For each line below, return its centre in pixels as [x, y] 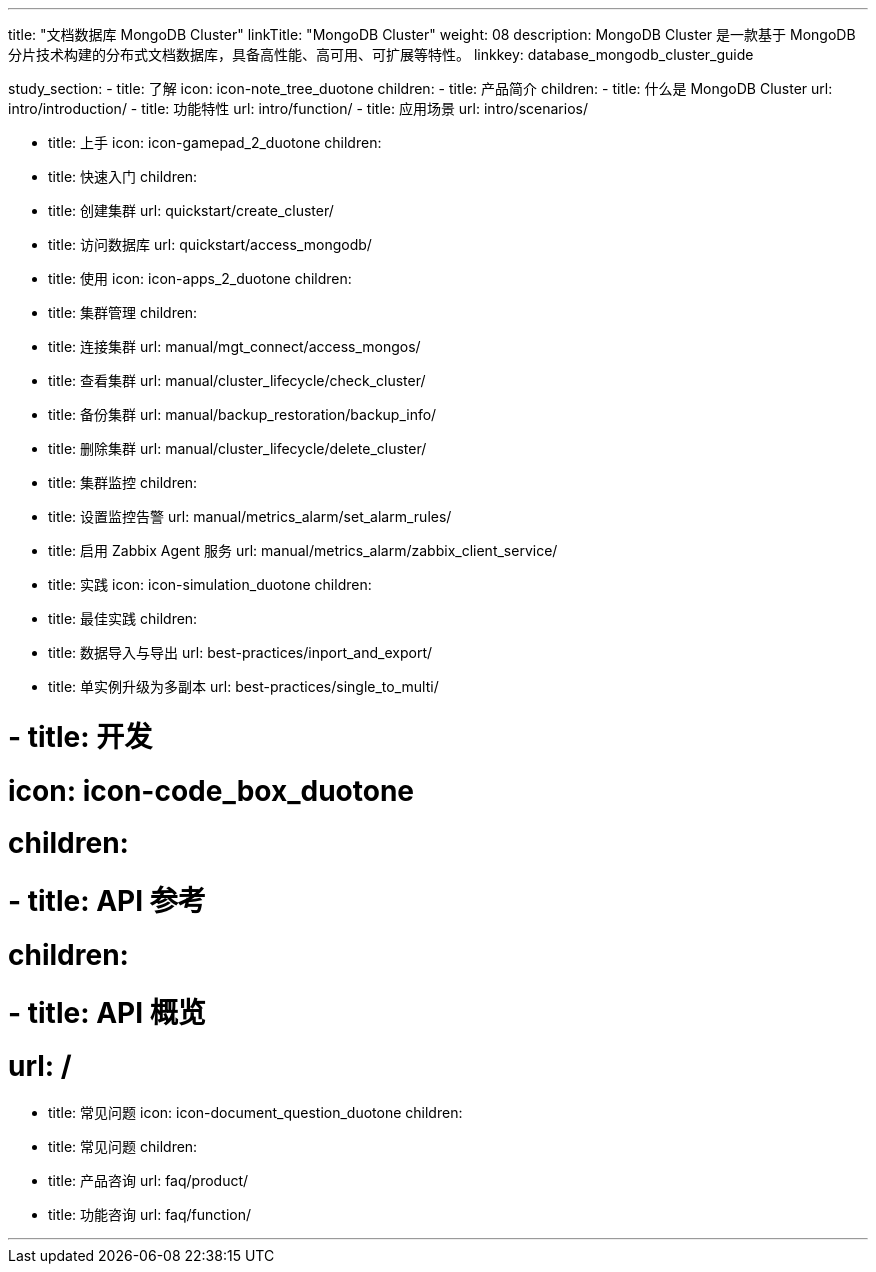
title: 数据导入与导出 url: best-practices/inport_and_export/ [240, 652]
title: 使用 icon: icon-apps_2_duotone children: [200, 278]
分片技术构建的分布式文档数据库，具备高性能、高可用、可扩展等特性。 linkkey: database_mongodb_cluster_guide [381, 54]
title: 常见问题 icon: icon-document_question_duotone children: [255, 1112]
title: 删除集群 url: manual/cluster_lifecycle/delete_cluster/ [237, 448]
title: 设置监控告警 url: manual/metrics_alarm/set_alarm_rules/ [250, 516]
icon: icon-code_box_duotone [211, 790]
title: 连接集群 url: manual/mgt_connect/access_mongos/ [234, 346]
